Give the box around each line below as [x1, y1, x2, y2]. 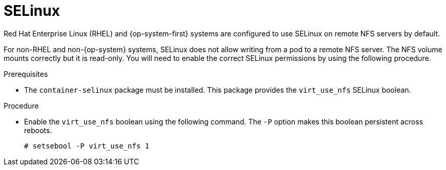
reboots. [24, 125, 52, 135]
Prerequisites [4, 69, 48, 78]
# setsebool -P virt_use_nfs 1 [24, 141, 150, 150]
